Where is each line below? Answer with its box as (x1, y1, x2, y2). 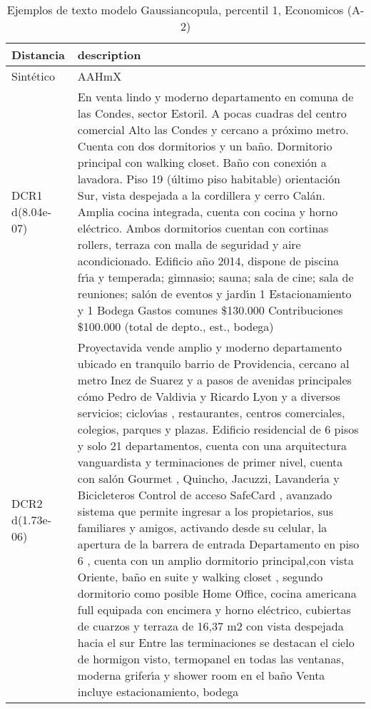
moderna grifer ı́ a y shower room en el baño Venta (77, 667, 325, 683)
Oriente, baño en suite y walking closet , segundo (77, 568, 323, 585)
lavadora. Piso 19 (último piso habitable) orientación (77, 170, 340, 187)
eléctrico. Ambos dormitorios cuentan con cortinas (77, 220, 329, 236)
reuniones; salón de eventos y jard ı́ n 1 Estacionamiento (77, 285, 352, 302)
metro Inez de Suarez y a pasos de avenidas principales (77, 372, 352, 388)
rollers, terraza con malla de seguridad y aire (77, 236, 301, 253)
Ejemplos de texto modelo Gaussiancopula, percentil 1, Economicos (6, 1, 344, 18)
